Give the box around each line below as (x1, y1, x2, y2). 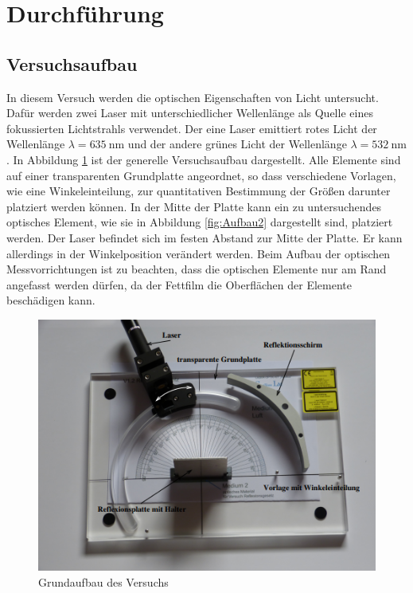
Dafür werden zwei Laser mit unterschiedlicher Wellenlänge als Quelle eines (6, 104, 373, 121)
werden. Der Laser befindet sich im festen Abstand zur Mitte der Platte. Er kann (6, 229, 403, 245)
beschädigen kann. (6, 292, 95, 308)
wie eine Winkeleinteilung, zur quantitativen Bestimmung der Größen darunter (6, 183, 391, 199)
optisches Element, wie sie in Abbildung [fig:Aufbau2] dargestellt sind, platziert (6, 214, 393, 230)
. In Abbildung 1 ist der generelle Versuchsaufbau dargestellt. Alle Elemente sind (6, 151, 401, 167)
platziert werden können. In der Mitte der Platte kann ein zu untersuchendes (6, 198, 382, 214)
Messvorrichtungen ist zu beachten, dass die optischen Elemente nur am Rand (6, 261, 387, 277)
